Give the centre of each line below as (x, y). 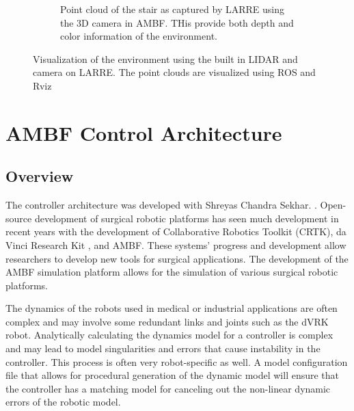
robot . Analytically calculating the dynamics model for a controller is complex (169, 335)
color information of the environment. (139, 36)
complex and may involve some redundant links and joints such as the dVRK (167, 321)
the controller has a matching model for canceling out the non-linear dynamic (168, 388)
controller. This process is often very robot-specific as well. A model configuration (177, 361)
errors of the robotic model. (63, 402)
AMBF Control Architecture (144, 132)
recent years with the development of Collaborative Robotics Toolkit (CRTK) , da (176, 231)
